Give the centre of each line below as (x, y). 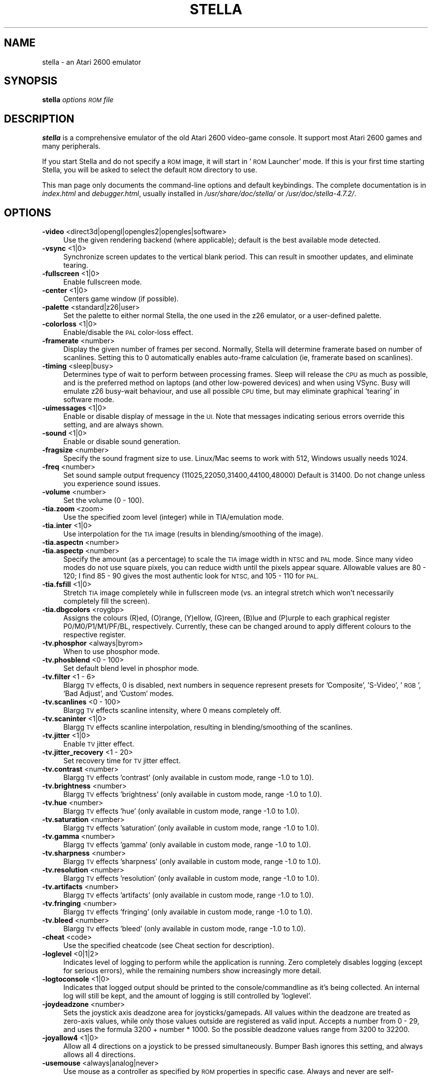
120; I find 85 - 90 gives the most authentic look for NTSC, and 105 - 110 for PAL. (191, 576)
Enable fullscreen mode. (103, 282)
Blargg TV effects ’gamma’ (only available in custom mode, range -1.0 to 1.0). (187, 845)
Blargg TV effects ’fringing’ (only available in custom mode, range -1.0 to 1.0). (188, 912)
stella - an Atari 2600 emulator (91, 62)
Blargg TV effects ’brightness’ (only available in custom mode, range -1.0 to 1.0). (193, 794)
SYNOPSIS (31, 81)
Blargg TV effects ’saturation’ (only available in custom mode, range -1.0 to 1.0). (191, 828)
